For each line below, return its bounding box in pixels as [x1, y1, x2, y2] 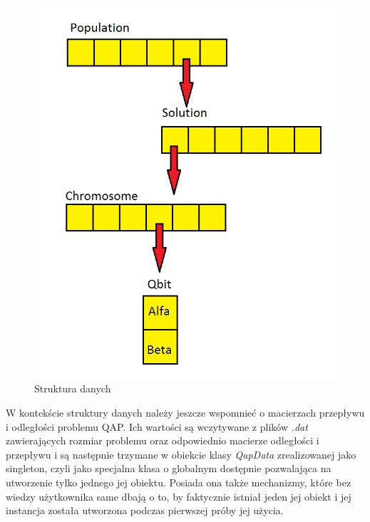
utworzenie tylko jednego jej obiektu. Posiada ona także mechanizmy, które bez [6, 474, 351, 489]
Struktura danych [34, 381, 111, 396]
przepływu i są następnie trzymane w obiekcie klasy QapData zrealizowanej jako [6, 447, 356, 461]
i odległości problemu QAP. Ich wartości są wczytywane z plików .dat [6, 419, 308, 434]
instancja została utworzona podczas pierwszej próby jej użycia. [6, 503, 284, 518]
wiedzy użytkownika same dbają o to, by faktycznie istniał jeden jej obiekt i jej [6, 489, 351, 503]
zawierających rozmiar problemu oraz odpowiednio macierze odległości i [6, 433, 319, 448]
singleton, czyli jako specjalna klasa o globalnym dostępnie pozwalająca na [6, 461, 332, 476]
